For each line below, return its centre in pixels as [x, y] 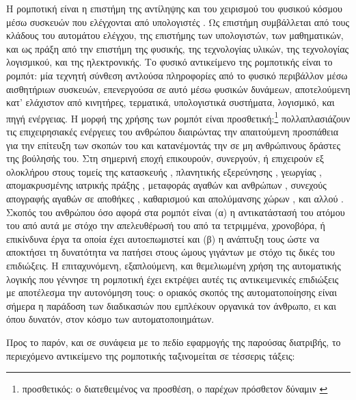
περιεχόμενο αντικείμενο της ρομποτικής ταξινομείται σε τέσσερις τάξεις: [151, 355]
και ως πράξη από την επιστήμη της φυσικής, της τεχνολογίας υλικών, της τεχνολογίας [178, 48]
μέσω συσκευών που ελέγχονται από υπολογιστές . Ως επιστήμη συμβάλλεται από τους [178, 22]
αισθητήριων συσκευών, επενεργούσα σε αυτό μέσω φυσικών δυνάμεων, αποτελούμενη [178, 89]
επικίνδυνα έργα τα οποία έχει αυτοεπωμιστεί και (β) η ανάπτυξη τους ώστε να [163, 238]
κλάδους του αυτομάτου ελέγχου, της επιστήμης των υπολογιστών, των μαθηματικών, [175, 35]
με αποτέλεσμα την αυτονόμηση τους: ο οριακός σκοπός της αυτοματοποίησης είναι [172, 292]
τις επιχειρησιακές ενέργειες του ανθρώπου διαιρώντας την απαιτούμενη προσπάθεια [173, 131]
